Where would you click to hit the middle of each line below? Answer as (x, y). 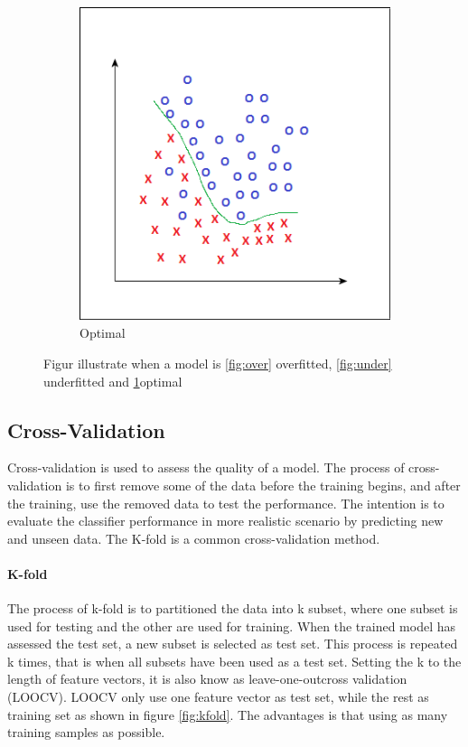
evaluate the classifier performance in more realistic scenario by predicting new (225, 521)
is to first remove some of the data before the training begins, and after (263, 485)
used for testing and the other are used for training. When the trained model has (232, 626)
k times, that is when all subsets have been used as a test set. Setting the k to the (234, 661)
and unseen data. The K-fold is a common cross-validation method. (194, 538)
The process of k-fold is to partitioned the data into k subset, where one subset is (233, 608)
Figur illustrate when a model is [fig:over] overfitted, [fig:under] (218, 363)
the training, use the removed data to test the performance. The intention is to (226, 503)
